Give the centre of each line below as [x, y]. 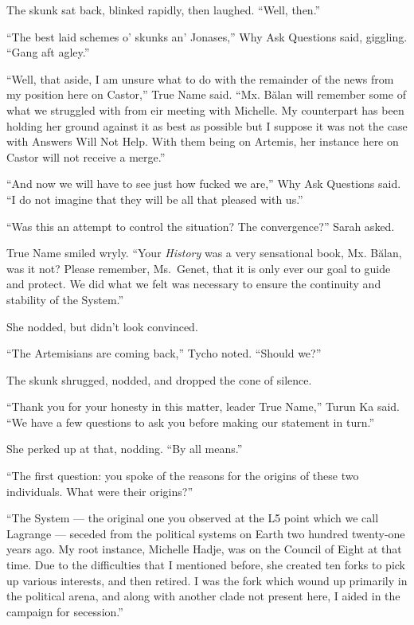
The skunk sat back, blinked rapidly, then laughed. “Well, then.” [164, 10]
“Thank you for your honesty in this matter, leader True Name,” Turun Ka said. [203, 406]
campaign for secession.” [65, 611]
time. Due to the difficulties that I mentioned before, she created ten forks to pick [206, 565]
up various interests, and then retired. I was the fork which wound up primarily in [207, 580]
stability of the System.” [65, 299]
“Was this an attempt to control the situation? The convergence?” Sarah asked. [201, 226]
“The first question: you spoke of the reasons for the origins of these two [183, 476]
